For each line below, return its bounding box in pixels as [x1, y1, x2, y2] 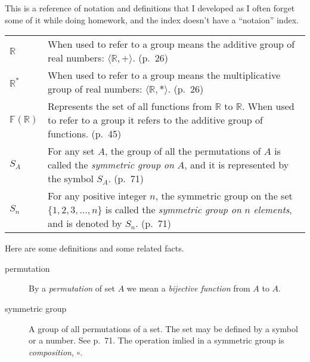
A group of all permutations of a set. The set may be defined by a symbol [29, 322, 298, 335]
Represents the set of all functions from [48, 99, 212, 113]
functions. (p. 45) [48, 127, 122, 141]
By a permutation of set [29, 282, 115, 294]
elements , [253, 203, 292, 217]
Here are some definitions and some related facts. [5, 242, 184, 254]
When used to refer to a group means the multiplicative [48, 68, 281, 82]
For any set [48, 144, 95, 158]
